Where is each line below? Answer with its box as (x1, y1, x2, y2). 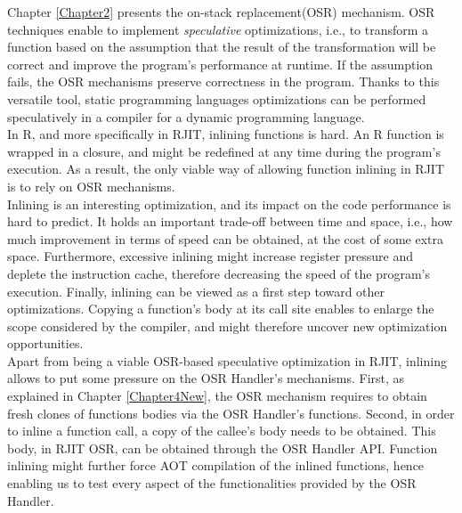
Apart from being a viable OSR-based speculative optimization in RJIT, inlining (7, 351, 447, 370)
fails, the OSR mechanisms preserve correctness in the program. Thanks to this (7, 72, 440, 91)
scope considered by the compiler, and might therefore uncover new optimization (7, 316, 448, 335)
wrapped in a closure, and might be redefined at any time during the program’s (7, 142, 441, 160)
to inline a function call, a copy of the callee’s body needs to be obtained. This (7, 421, 436, 440)
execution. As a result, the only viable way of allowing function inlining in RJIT (7, 159, 445, 178)
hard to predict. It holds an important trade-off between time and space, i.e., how (7, 212, 453, 231)
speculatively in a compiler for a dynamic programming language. (7, 107, 365, 126)
